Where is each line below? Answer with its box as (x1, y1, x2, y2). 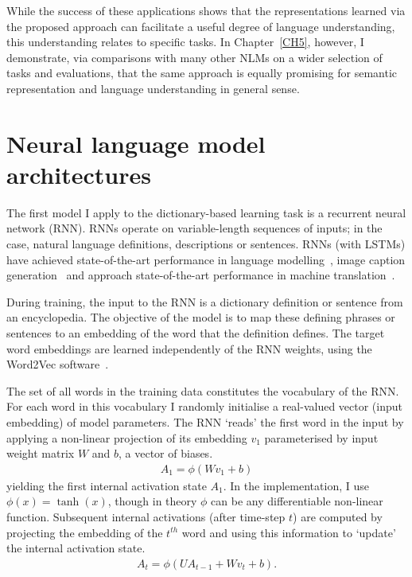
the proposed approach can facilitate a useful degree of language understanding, (6, 18, 395, 34)
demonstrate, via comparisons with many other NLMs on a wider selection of (6, 49, 383, 65)
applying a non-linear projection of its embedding (6, 429, 247, 446)
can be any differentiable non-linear (211, 493, 383, 509)
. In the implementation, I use (223, 477, 369, 493)
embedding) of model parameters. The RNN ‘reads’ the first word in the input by (6, 414, 404, 430)
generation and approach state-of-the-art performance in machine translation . (6, 267, 395, 283)
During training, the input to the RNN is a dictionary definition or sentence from (6, 293, 403, 310)
